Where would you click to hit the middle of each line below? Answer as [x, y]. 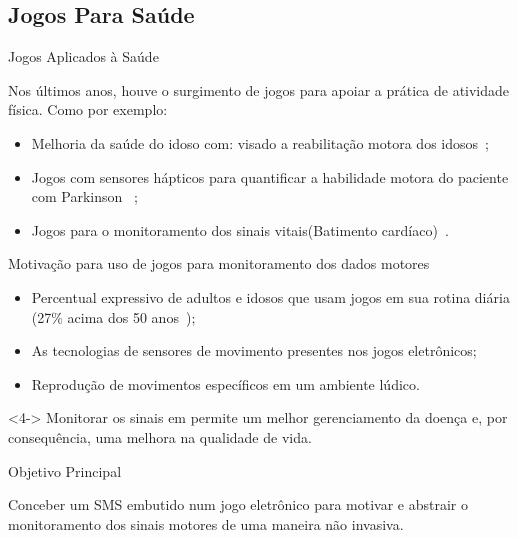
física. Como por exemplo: [88, 109]
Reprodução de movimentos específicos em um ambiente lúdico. [225, 383]
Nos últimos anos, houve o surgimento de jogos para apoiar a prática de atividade [259, 89]
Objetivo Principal [65, 470]
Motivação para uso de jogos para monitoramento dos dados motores [219, 263]
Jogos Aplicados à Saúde [83, 56]
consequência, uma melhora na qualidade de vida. [160, 436]
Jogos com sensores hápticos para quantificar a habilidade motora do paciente [270, 176]
